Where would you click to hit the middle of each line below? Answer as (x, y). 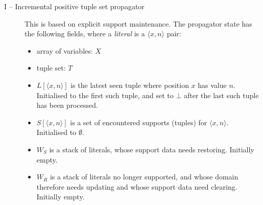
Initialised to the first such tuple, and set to (105, 95)
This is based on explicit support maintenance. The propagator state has (138, 23)
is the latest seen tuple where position (130, 85)
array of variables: (65, 50)
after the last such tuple (221, 95)
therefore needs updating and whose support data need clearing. (137, 186)
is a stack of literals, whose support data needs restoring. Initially (152, 149)
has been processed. (67, 105)
